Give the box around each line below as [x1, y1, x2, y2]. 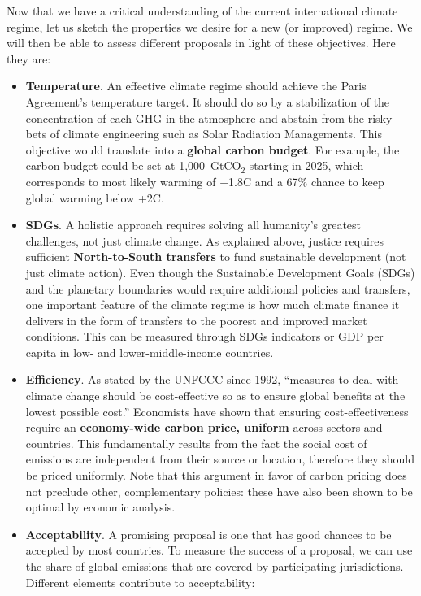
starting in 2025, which [249, 157, 364, 174]
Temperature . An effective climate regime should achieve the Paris [25, 77, 367, 94]
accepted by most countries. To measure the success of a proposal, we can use [25, 542, 413, 559]
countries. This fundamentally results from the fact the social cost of [25, 434, 367, 451]
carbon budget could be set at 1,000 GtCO [25, 157, 241, 174]
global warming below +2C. [25, 189, 164, 206]
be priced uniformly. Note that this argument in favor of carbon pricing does [25, 467, 407, 484]
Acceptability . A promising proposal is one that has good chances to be [25, 525, 392, 542]
